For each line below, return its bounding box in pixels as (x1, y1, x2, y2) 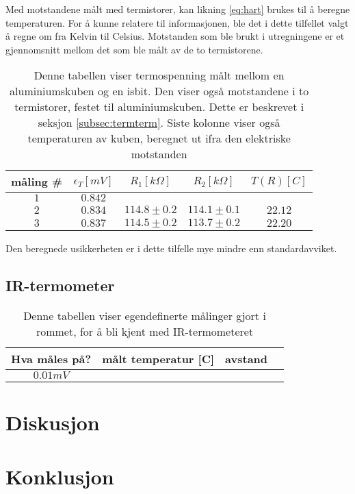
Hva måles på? (11, 351, 92, 367)
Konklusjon (5, 462, 114, 490)
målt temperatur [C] (102, 351, 215, 367)
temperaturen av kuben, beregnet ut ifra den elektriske (27, 130, 291, 147)
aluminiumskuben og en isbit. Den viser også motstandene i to (10, 83, 309, 99)
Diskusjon (5, 408, 100, 436)
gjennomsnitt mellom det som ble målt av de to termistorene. (5, 42, 263, 56)
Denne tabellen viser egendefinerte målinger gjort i (23, 308, 266, 324)
